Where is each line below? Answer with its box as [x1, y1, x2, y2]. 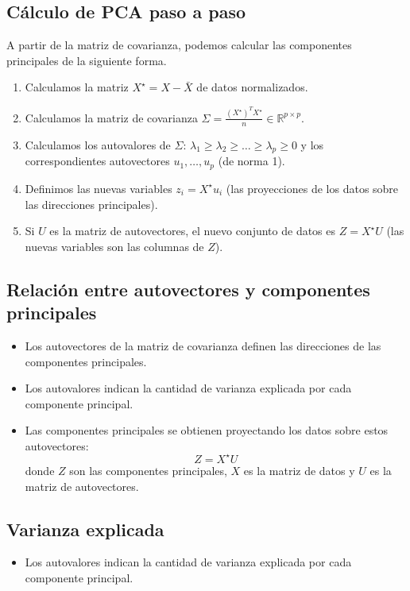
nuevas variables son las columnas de [25, 238, 204, 254]
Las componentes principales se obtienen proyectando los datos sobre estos [25, 422, 389, 438]
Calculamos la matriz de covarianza [25, 109, 198, 126]
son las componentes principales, [69, 462, 227, 478]
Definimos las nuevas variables [25, 180, 172, 196]
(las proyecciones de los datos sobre [226, 180, 399, 196]
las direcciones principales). [25, 195, 158, 212]
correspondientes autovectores [25, 153, 170, 169]
